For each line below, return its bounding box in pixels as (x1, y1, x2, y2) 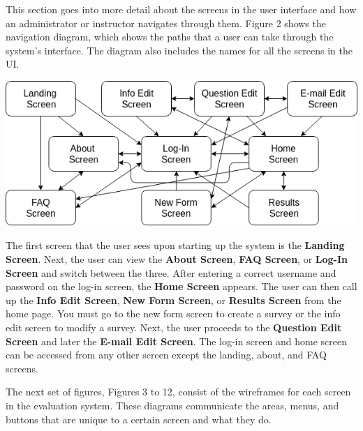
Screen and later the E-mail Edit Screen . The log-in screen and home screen (6, 333, 348, 348)
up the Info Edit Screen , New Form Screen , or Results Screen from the (6, 292, 341, 307)
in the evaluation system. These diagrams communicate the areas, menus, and (6, 398, 339, 412)
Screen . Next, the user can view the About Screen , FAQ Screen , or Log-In (6, 252, 348, 266)
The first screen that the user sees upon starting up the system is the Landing (6, 238, 345, 252)
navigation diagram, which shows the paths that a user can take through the (6, 29, 334, 44)
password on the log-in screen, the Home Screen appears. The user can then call (6, 279, 357, 294)
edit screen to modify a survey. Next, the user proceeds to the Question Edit (6, 320, 342, 335)
